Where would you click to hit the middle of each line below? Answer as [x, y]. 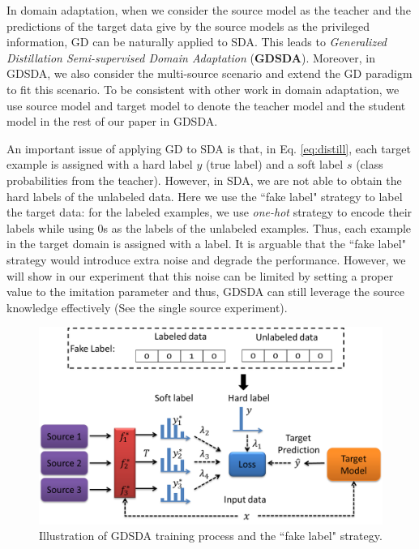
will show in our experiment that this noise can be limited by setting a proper [200, 275]
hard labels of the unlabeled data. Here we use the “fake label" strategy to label [205, 196]
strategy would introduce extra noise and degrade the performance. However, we [206, 259]
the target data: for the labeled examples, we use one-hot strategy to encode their [209, 212]
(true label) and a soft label [274, 164]
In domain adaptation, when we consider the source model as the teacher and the [209, 10]
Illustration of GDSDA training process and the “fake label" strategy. [211, 536]
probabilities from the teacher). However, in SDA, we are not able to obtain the [204, 180]
